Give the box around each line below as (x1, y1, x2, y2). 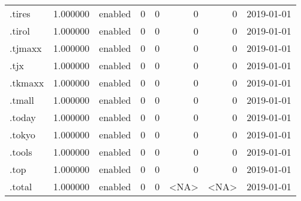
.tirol (10, 24, 30, 38)
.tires (10, 7, 30, 20)
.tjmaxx (10, 41, 42, 55)
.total (10, 180, 32, 193)
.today (10, 110, 36, 124)
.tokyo (10, 128, 36, 141)
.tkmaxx (10, 76, 44, 89)
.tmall (10, 93, 34, 107)
